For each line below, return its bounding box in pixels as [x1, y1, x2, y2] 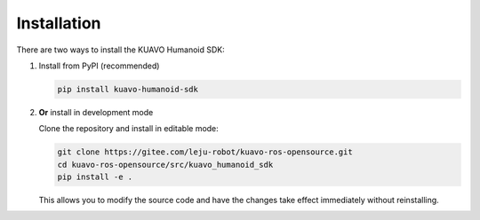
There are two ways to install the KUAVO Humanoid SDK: [16, 44, 226, 55]
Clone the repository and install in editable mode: [38, 123, 220, 134]
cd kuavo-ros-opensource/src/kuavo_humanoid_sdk [57, 160, 274, 169]
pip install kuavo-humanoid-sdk [57, 84, 199, 94]
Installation [16, 13, 101, 33]
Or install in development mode [38, 106, 154, 117]
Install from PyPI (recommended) [38, 60, 160, 71]
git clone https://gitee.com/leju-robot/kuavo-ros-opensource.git [57, 147, 353, 157]
